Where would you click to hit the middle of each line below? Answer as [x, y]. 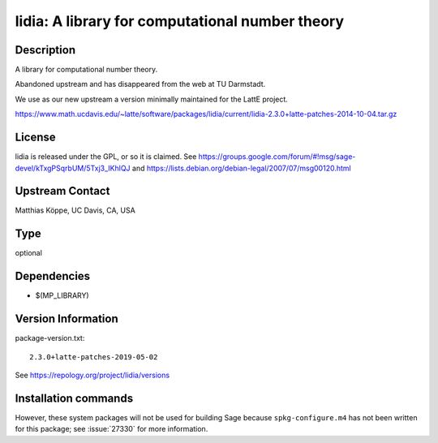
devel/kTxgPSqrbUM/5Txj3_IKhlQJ [73, 168]
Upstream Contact [62, 191]
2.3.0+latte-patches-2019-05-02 [94, 357]
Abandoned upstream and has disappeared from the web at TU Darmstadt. [140, 84]
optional [28, 253]
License [35, 138]
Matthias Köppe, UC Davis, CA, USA [75, 210]
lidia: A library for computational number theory [180, 21]
